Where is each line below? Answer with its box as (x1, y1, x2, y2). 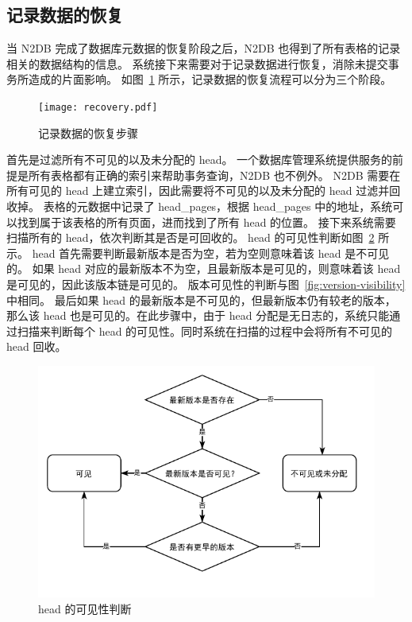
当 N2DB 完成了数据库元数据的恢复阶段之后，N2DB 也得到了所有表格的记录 (6, 40, 401, 56)
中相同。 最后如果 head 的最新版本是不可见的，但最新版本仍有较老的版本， (6, 291, 396, 308)
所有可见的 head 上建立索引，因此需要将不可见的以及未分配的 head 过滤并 (6, 182, 390, 199)
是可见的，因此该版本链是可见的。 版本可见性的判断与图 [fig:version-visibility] (6, 275, 406, 292)
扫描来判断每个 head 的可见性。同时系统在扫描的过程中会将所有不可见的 (17, 322, 393, 339)
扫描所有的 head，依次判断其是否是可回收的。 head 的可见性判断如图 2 (6, 229, 375, 246)
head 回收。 (6, 338, 67, 355)
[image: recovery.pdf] (38, 101, 158, 113)
